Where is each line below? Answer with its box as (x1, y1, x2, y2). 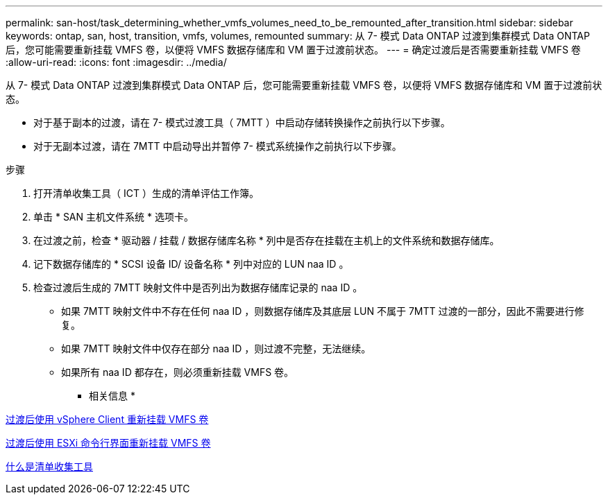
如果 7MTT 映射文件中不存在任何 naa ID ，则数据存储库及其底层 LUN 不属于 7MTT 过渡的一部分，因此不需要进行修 (61, 305, 584, 317)
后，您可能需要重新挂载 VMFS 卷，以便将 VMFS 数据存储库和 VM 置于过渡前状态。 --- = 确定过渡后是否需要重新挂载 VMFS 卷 (6, 44, 581, 55)
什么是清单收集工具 (6, 460, 93, 472)
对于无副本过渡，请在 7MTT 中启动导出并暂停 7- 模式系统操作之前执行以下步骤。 (33, 140, 402, 152)
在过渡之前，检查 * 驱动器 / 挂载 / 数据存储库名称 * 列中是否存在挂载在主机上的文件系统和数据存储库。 (33, 234, 500, 246)
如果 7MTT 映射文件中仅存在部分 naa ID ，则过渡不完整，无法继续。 (61, 343, 371, 354)
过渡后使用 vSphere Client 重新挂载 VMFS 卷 (6, 413, 209, 425)
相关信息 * (89, 390, 135, 402)
